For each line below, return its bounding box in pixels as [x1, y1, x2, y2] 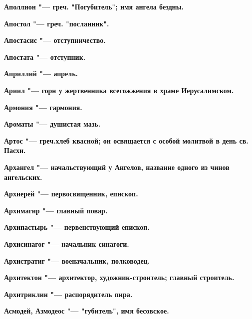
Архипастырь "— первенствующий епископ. [4, 222, 150, 232]
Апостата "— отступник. [4, 51, 86, 62]
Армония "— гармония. [4, 102, 82, 112]
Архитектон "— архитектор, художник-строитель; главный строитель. [4, 272, 235, 283]
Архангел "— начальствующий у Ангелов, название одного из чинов [4, 161, 230, 172]
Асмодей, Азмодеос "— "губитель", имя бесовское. [4, 306, 169, 316]
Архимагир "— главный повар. [4, 205, 108, 215]
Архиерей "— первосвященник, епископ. [4, 188, 138, 199]
